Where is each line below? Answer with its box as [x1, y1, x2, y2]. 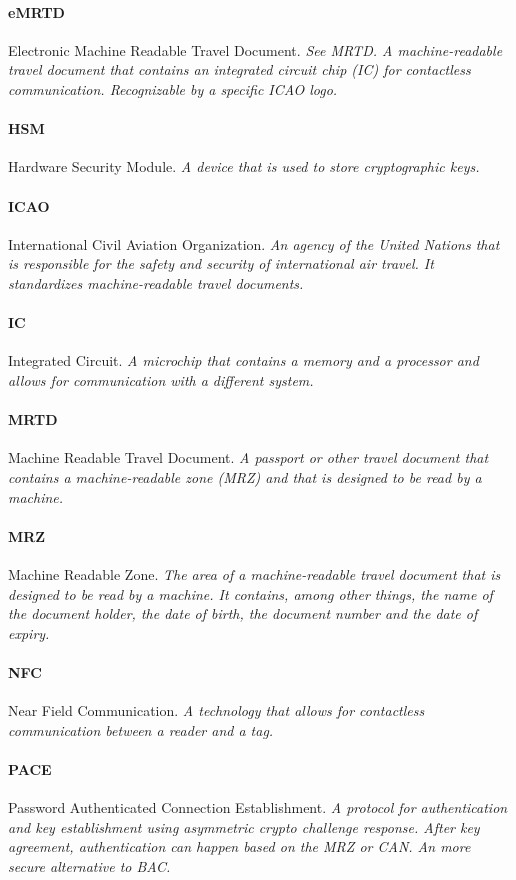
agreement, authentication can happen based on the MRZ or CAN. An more [8, 836, 471, 857]
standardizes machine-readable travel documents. [8, 272, 304, 293]
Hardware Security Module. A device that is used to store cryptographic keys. [8, 156, 480, 177]
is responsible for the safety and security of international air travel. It [8, 253, 434, 274]
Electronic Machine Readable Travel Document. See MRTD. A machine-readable [8, 39, 503, 60]
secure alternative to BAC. [8, 855, 171, 876]
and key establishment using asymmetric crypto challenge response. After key [8, 816, 480, 837]
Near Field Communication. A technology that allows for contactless [8, 700, 425, 721]
